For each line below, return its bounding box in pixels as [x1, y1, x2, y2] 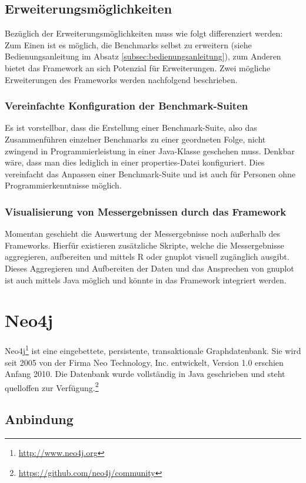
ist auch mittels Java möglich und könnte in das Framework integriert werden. [5, 273, 287, 286]
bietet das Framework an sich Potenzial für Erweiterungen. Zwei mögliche [5, 61, 271, 74]
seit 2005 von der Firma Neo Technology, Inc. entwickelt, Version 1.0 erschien [5, 356, 284, 368]
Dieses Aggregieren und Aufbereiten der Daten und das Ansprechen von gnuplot [5, 262, 294, 274]
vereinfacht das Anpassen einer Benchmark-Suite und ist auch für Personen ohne [5, 167, 296, 180]
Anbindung [5, 410, 74, 428]
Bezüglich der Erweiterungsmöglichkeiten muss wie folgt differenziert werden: [5, 27, 283, 39]
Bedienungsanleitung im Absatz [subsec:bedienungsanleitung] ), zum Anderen [5, 50, 281, 62]
